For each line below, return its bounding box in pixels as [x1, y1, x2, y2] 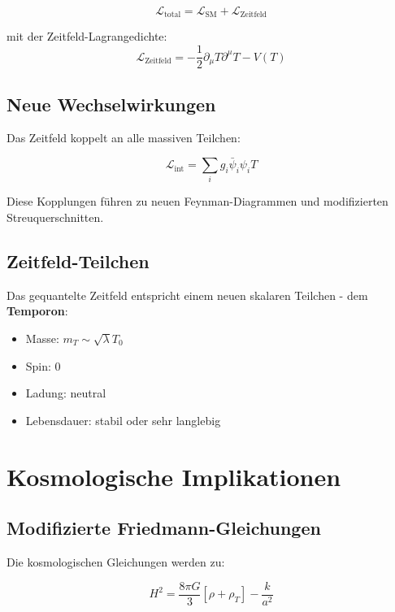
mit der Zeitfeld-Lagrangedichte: [7, 28, 167, 45]
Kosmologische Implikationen [7, 459, 341, 493]
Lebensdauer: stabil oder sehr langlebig [25, 411, 221, 428]
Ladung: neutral [25, 384, 106, 401]
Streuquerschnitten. [7, 209, 104, 226]
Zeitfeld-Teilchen [7, 249, 150, 274]
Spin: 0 [25, 357, 61, 374]
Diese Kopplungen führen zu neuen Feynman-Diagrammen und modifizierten [7, 193, 388, 210]
